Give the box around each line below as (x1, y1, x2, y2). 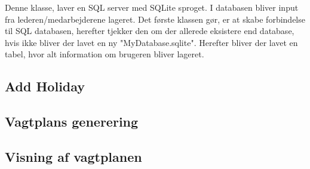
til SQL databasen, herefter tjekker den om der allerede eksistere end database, (5, 24, 294, 37)
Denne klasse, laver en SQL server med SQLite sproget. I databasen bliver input (5, 1, 299, 13)
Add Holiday (5, 77, 85, 96)
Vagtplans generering (5, 112, 139, 131)
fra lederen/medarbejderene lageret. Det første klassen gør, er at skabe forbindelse (5, 13, 305, 25)
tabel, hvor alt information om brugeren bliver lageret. (5, 48, 204, 60)
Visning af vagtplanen (5, 147, 142, 165)
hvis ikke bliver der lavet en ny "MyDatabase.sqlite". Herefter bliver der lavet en (5, 36, 298, 48)
